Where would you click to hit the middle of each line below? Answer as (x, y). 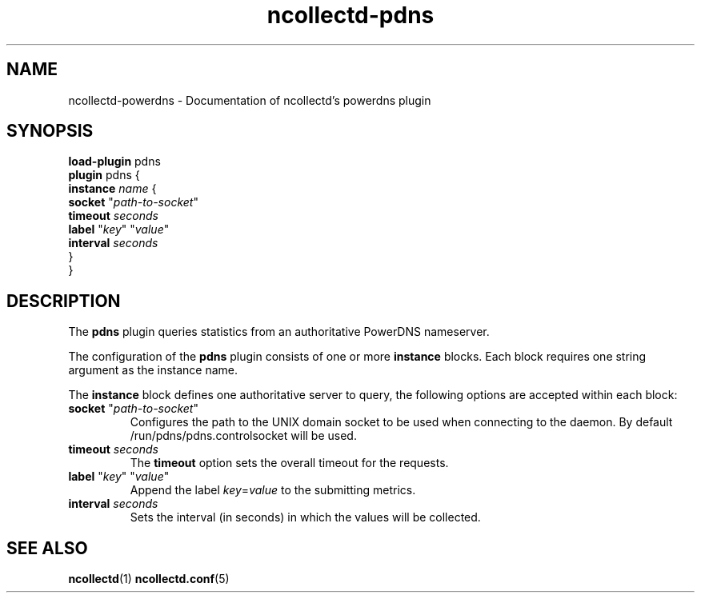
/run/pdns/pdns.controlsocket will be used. (243, 436)
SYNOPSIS (50, 131)
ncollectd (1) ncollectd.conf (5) (149, 579)
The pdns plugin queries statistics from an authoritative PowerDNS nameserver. (279, 332)
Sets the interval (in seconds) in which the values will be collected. (305, 517)
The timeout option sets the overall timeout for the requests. (289, 463)
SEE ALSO (47, 548)
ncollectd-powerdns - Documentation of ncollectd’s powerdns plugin (250, 100)
